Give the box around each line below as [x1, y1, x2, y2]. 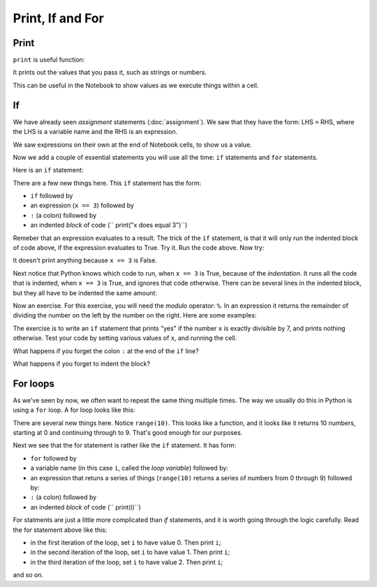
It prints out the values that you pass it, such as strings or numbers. [13, 68, 207, 77]
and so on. [13, 571, 44, 579]
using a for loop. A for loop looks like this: [13, 406, 135, 415]
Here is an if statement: [13, 166, 84, 174]
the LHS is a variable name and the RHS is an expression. [13, 128, 178, 136]
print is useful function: [13, 56, 85, 64]
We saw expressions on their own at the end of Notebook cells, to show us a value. [13, 140, 252, 149]
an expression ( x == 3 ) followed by [30, 201, 134, 209]
